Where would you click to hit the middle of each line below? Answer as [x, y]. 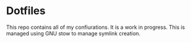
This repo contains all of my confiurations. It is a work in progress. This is [95, 27]
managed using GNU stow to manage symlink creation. [73, 33]
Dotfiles [26, 11]
